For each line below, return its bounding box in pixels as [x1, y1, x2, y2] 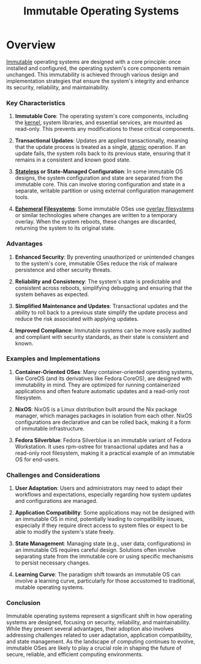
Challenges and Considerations [6, 470, 100, 479]
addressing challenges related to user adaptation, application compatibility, [6, 631, 193, 639]
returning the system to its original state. [14, 224, 116, 232]
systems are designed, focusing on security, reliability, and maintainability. [6, 619, 191, 626]
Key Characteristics [6, 98, 66, 107]
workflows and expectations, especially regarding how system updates [14, 491, 191, 498]
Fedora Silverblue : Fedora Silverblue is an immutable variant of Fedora [14, 436, 191, 444]
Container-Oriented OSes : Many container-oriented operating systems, [14, 368, 194, 375]
